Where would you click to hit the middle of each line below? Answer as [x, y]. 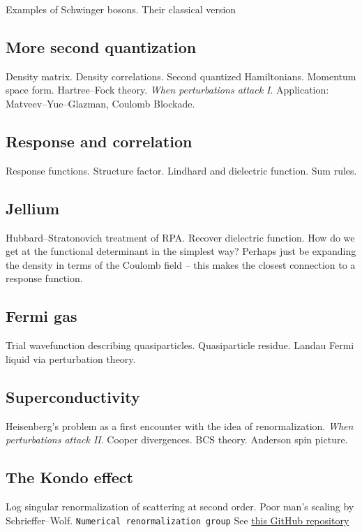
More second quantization [101, 46]
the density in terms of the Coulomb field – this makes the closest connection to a [181, 264]
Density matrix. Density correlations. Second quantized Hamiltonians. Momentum [181, 76]
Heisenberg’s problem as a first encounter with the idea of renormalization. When [180, 426]
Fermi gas [42, 316]
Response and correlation [99, 141]
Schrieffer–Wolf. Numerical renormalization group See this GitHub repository [178, 520]
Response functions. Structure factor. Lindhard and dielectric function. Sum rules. [181, 170]
